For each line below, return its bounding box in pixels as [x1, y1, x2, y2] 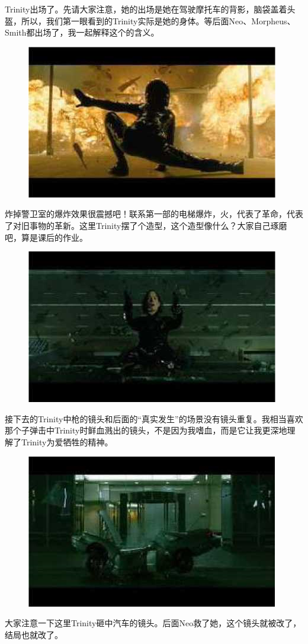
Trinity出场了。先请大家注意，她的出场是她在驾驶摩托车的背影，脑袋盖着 [5, 3, 287, 15]
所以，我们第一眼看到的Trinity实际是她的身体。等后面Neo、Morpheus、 [21, 14, 296, 27]
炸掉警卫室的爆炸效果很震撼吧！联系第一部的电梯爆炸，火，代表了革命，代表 [5, 208, 303, 220]
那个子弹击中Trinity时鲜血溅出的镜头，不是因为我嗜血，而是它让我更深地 [5, 424, 287, 436]
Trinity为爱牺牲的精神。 [21, 435, 113, 448]
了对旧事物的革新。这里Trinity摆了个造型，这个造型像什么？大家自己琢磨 [5, 219, 287, 231]
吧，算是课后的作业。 [5, 231, 88, 243]
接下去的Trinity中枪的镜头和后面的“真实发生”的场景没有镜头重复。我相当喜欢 [5, 412, 303, 425]
